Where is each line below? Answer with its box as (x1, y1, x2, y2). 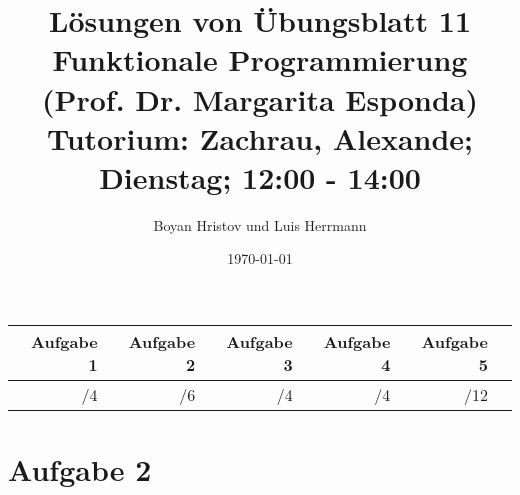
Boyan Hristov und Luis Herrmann (153, 214, 367, 235)
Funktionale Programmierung (52, 39, 468, 80)
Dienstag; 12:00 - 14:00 (99, 156, 421, 197)
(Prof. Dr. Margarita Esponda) (41, 78, 479, 119)
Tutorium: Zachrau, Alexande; (46, 117, 474, 158)
